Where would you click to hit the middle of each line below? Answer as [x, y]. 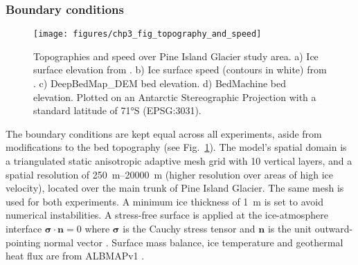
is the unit [290, 228]
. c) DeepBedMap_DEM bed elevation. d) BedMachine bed [160, 83]
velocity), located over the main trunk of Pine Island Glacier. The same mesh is [175, 188]
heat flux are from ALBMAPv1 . [75, 256]
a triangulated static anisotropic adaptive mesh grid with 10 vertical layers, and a [179, 161]
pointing [23, 242]
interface [24, 228]
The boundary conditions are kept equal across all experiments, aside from [164, 133]
